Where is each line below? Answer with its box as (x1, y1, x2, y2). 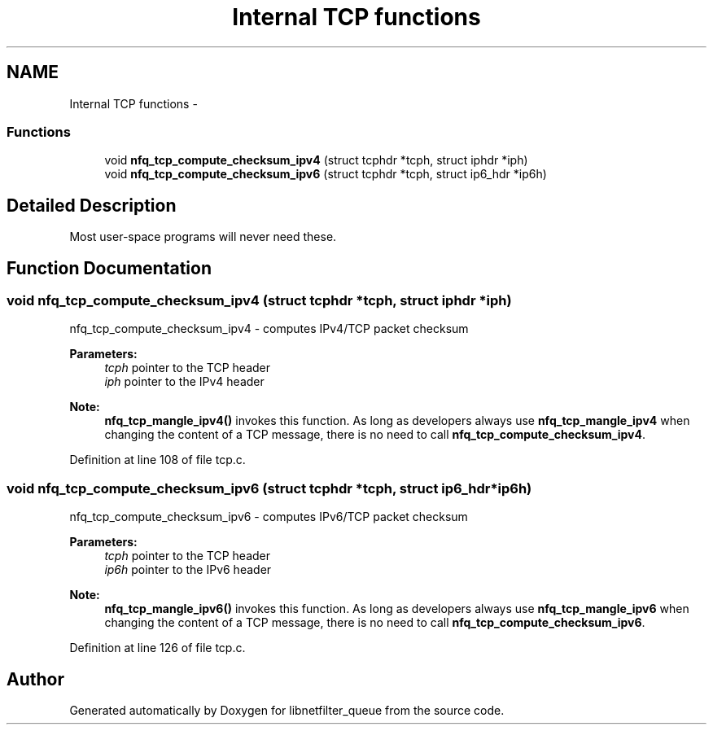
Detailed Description (7, 195, 177, 216)
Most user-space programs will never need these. (69, 230, 337, 244)
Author (7, 668, 64, 689)
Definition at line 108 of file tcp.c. (69, 453, 246, 467)
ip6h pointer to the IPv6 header (104, 562, 272, 577)
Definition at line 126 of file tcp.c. (69, 641, 246, 655)
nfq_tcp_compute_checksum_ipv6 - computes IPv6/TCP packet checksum (69, 510, 468, 524)
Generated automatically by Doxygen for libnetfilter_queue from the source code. (69, 703, 505, 717)
